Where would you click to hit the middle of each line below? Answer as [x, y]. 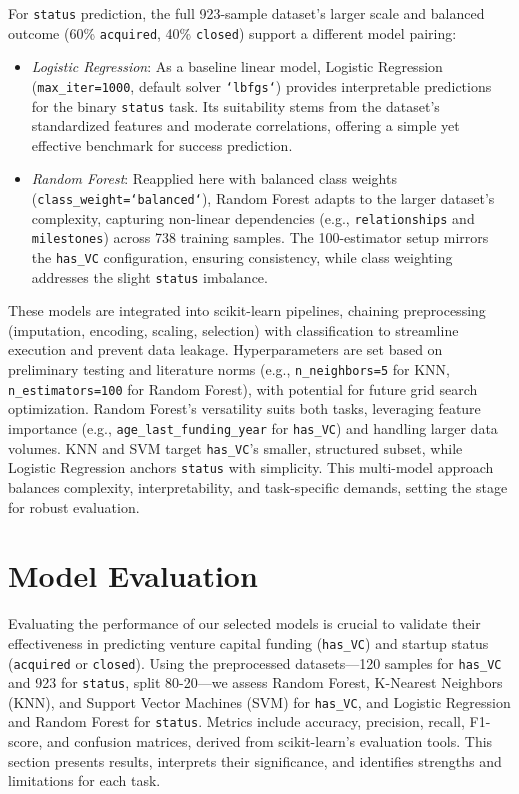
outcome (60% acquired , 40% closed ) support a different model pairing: [232, 32]
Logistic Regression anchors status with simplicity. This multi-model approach [251, 467]
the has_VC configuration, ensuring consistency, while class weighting [242, 256]
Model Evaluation [133, 575]
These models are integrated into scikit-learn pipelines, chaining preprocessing [247, 310]
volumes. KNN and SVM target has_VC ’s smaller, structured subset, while [235, 447]
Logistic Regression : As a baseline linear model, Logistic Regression [237, 66]
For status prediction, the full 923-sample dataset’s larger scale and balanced [246, 13]
